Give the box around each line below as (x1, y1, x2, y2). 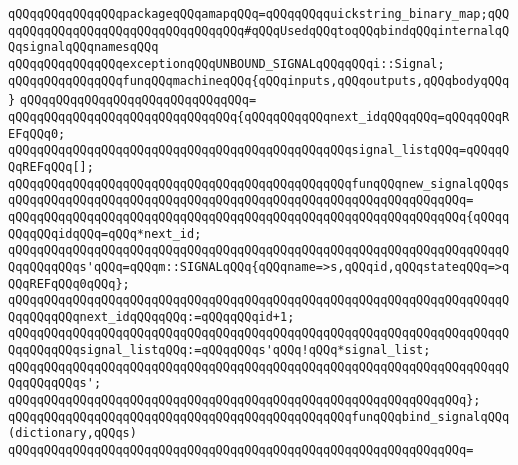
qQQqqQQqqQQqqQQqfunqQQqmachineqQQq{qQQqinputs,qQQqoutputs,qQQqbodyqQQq (8, 73, 510, 88)
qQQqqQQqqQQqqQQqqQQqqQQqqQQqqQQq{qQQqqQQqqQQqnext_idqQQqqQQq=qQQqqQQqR (8, 109, 510, 124)
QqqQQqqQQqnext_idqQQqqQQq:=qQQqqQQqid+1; (8, 309, 295, 324)
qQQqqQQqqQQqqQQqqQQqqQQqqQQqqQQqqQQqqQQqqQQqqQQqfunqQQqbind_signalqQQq (8, 409, 510, 424)
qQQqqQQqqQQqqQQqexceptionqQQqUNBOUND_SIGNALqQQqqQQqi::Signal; (8, 56, 445, 71)
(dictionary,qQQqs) (8, 426, 137, 441)
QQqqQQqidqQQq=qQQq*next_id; (8, 226, 202, 241)
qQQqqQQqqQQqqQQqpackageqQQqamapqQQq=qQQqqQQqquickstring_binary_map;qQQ (8, 7, 510, 21)
